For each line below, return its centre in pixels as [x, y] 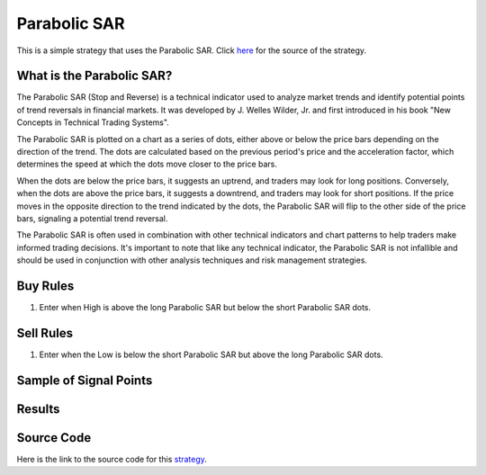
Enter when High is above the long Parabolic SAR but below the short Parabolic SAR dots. [205, 308]
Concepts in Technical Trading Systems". [93, 122]
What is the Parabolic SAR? [94, 76]
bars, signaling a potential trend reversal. [92, 218]
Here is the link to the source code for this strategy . [112, 459]
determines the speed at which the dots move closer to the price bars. [147, 164]
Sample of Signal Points [85, 380]
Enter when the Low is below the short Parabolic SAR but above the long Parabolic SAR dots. [211, 354]
